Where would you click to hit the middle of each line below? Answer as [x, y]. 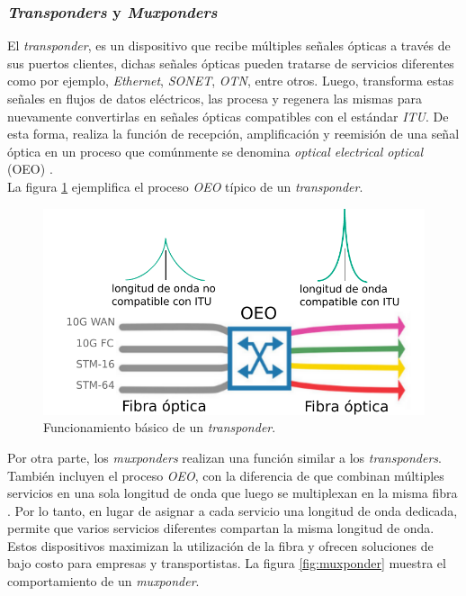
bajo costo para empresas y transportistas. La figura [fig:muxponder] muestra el [227, 563]
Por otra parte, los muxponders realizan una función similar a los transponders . [224, 457]
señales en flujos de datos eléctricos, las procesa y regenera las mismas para [215, 98]
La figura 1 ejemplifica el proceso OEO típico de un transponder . [185, 186]
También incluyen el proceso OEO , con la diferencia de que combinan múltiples [226, 475]
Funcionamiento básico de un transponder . [160, 427]
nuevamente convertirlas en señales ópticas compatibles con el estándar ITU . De [228, 116]
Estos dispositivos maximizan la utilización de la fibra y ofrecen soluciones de [220, 545]
